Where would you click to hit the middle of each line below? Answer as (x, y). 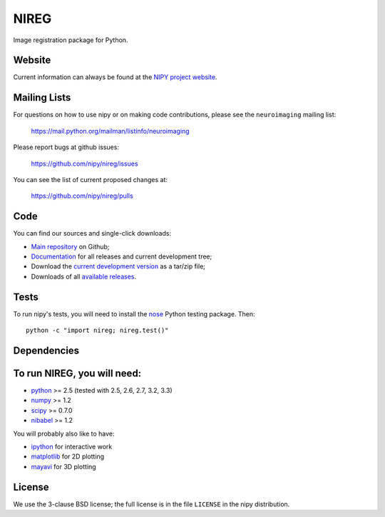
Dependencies (46, 350)
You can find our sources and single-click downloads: (92, 234)
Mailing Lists (42, 97)
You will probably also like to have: (64, 433)
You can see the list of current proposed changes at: (90, 179)
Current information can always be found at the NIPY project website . (115, 77)
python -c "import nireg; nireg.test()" (97, 331)
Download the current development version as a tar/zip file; (118, 266)
